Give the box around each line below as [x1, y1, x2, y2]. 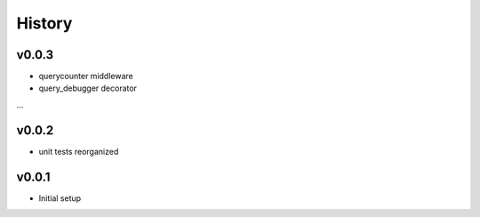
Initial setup [38, 192, 82, 204]
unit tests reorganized [38, 146, 119, 157]
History [16, 13, 73, 33]
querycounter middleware [38, 71, 133, 82]
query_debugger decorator [38, 83, 138, 93]
